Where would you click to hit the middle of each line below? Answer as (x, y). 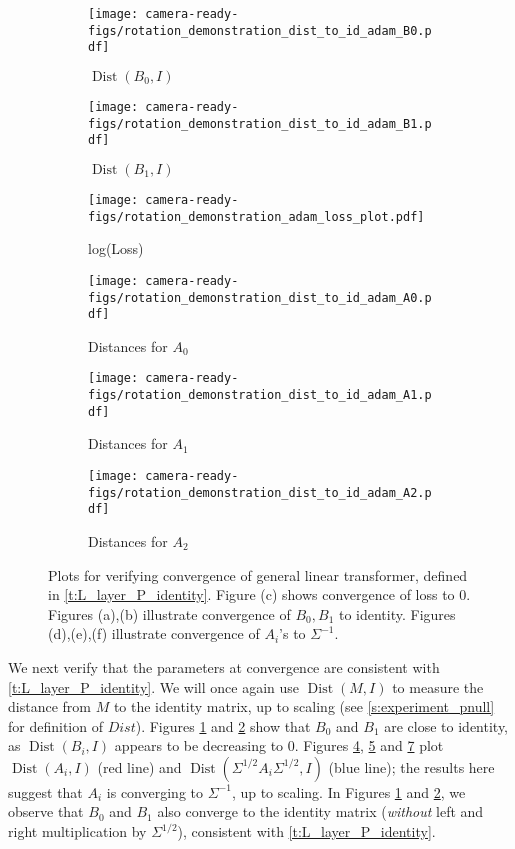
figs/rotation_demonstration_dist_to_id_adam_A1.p (260, 395)
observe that (46, 811)
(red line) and (139, 766)
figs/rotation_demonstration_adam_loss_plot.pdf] (256, 216)
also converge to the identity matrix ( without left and (320, 811)
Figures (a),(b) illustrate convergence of (169, 613)
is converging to (154, 791)
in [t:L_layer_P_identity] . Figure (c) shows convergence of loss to (251, 594)
